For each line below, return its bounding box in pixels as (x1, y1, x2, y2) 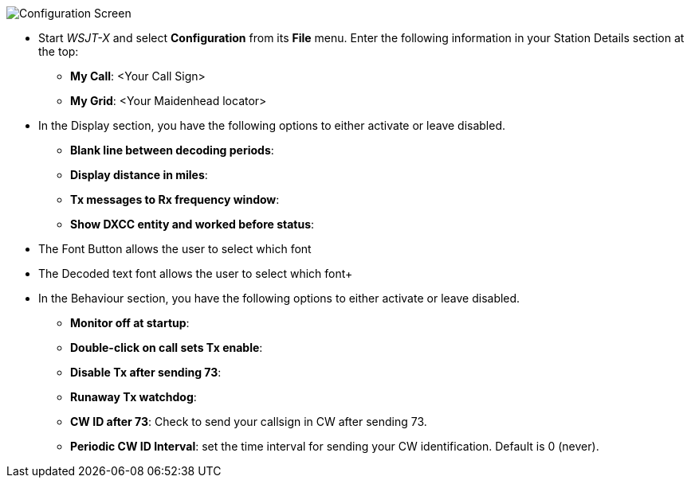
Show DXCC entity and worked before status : (70, 217, 315, 231)
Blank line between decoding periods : (70, 143, 274, 157)
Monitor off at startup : (70, 316, 190, 330)
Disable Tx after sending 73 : (70, 365, 222, 379)
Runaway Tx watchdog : (70, 390, 197, 404)
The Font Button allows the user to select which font (38, 242, 312, 256)
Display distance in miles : (70, 168, 208, 181)
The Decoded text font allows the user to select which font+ (38, 267, 353, 280)
